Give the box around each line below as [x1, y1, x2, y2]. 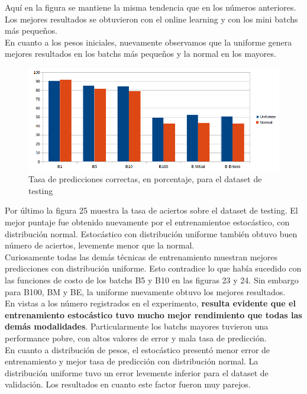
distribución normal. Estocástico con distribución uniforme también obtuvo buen [5, 227, 298, 240]
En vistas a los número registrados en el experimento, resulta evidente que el [5, 297, 296, 309]
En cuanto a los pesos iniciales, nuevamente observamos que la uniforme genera [5, 35, 292, 48]
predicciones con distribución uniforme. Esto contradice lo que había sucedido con [5, 262, 302, 274]
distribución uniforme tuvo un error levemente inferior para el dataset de [5, 366, 269, 379]
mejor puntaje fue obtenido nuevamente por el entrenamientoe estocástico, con [5, 216, 290, 228]
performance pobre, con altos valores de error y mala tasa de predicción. [5, 331, 267, 344]
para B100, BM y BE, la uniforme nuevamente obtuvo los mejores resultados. [5, 285, 286, 298]
